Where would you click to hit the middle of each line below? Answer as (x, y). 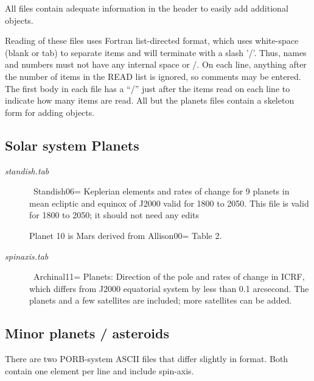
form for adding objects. (50, 112)
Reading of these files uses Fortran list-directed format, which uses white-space (152, 41)
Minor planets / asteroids (87, 333)
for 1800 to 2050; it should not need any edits (114, 215)
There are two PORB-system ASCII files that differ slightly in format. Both (147, 359)
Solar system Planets (72, 145)
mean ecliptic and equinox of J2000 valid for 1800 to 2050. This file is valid (169, 203)
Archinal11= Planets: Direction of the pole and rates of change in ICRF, (169, 276)
